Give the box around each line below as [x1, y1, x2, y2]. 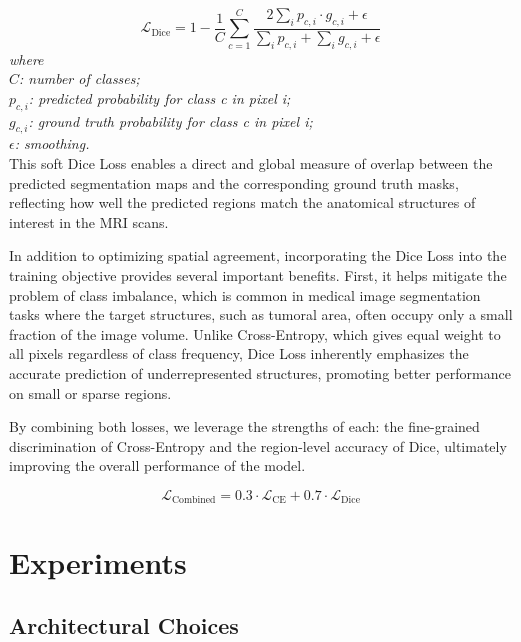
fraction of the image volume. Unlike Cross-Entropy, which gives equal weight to [9, 323, 501, 344]
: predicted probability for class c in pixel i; [28, 87, 291, 108]
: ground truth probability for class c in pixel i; [28, 110, 313, 131]
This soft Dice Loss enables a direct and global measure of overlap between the [9, 153, 493, 173]
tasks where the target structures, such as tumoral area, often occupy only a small [9, 304, 513, 325]
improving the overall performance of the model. [9, 455, 306, 476]
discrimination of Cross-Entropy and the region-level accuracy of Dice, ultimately [9, 435, 507, 456]
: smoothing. [14, 133, 90, 154]
